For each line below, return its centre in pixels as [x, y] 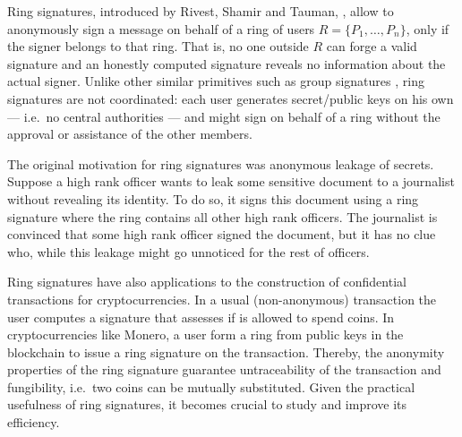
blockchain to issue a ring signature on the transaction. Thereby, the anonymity [226, 351]
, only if [428, 28]
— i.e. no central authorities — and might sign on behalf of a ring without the [224, 116]
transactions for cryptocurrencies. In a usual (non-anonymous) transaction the [222, 299]
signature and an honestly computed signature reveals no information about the [227, 63]
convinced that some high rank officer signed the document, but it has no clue [222, 234]
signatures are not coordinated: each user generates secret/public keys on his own [231, 98]
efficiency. [34, 422]
